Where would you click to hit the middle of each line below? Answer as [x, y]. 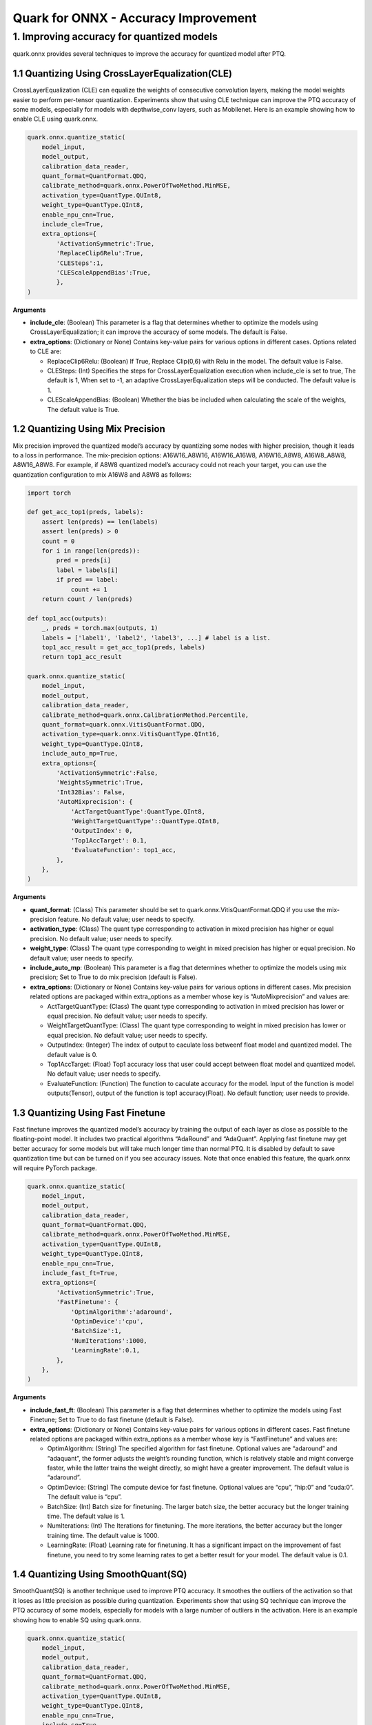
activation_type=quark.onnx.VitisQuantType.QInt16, [131, 734]
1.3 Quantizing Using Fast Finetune [89, 1113]
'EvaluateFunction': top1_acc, [124, 850]
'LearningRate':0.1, [105, 1350]
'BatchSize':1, [96, 1331]
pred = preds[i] [84, 560]
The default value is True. [83, 409]
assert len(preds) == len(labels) [100, 522]
